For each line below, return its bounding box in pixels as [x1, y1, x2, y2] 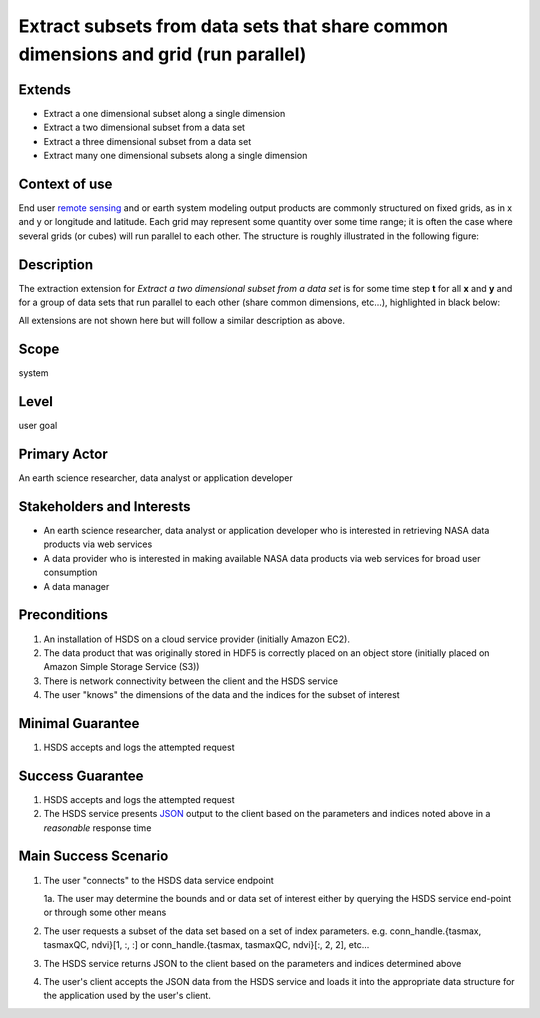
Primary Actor [18, 446, 109, 463]
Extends [18, 81, 72, 98]
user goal [18, 420, 58, 432]
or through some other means [43, 906, 167, 919]
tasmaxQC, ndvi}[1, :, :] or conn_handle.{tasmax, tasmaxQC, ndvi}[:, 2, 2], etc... [43, 939, 370, 951]
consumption [43, 566, 98, 579]
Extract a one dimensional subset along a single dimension [43, 107, 286, 119]
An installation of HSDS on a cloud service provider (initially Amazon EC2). [43, 633, 350, 645]
